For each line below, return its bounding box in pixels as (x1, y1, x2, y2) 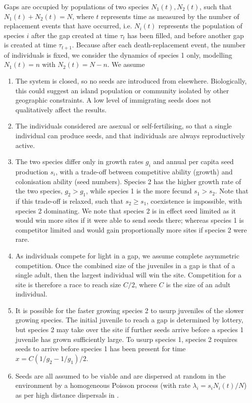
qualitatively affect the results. (15, 104, 107, 114)
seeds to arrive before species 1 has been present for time (15, 343, 186, 354)
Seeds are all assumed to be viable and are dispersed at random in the (15, 370, 226, 381)
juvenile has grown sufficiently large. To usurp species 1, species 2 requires (15, 334, 238, 344)
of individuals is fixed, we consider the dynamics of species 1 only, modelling (4, 49, 232, 60)
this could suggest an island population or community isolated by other (15, 85, 229, 95)
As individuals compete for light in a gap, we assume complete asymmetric (15, 250, 239, 260)
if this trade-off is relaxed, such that (15, 195, 124, 206)
